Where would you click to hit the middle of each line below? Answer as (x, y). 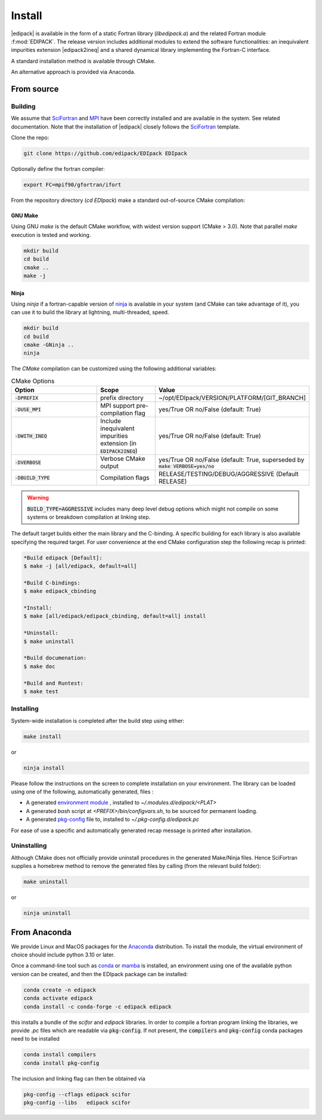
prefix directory (122, 398)
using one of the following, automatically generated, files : (82, 792)
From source (35, 89)
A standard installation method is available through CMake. (83, 61)
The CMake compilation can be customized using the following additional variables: (114, 369)
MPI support (118, 406)
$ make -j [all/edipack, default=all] (80, 566)
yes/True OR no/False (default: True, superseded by (231, 460)
